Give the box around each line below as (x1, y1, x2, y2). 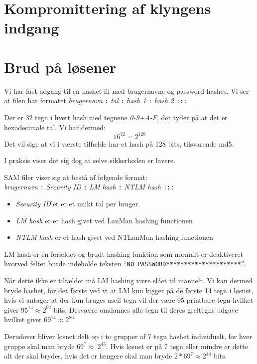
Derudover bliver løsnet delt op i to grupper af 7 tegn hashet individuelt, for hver (4, 331, 253, 342)
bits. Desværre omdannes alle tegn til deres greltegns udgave (53, 304, 238, 315)
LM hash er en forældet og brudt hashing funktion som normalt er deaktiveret (4, 248, 244, 259)
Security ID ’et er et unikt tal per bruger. (15, 198, 140, 209)
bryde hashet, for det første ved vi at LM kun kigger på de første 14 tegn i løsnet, (4, 285, 254, 295)
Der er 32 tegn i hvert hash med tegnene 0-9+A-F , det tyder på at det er (4, 112, 228, 122)
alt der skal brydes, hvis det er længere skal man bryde (4, 351, 172, 361)
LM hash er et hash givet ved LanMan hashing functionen (15, 215, 193, 225)
